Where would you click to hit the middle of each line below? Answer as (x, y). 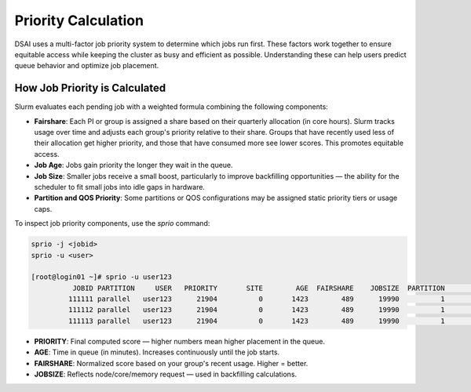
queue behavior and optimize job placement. (87, 66)
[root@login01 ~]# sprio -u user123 (102, 277)
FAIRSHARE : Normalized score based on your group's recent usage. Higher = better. (171, 363)
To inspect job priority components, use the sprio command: (112, 223)
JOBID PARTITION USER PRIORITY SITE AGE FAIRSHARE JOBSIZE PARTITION (258, 288)
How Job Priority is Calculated (90, 88)
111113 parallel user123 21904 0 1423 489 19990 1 (256, 321)
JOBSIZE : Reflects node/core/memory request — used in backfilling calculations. (166, 374)
